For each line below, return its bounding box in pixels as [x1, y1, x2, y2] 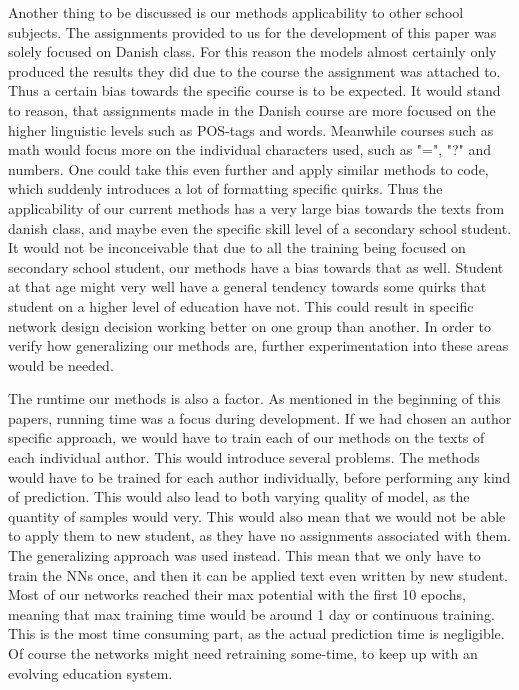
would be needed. [8, 354, 114, 375]
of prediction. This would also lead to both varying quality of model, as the [8, 486, 470, 507]
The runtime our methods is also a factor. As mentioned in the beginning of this [8, 388, 501, 409]
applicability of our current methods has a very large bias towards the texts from [8, 197, 505, 218]
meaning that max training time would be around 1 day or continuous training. [8, 603, 495, 624]
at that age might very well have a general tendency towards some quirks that [8, 276, 487, 297]
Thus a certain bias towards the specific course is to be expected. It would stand [8, 80, 501, 101]
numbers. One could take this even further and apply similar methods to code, [8, 158, 489, 179]
